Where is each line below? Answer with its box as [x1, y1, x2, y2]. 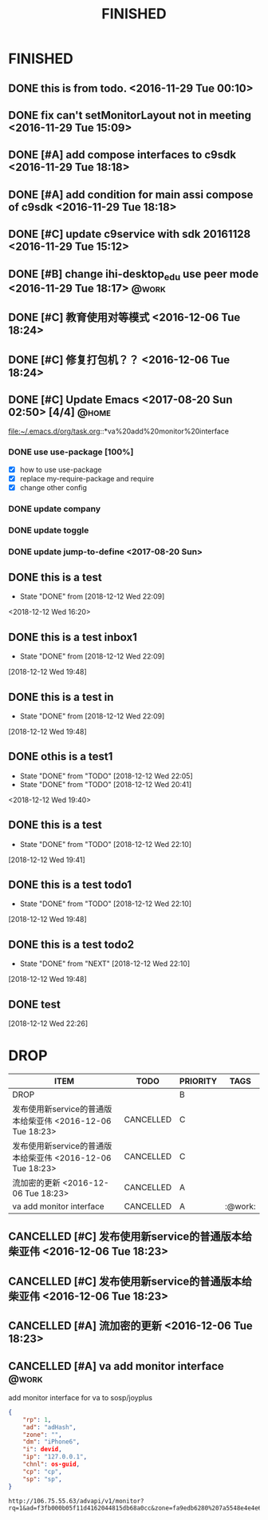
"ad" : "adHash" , [22, 1423, 77, 1431]
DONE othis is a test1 [8, 750, 113, 763]
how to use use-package [19, 465, 102, 474]
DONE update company [8, 503, 101, 514]
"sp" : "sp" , [22, 1474, 62, 1483]
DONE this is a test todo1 [8, 878, 132, 892]
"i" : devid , [22, 1446, 62, 1454]
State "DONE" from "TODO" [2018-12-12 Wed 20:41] [19, 779, 192, 789]
